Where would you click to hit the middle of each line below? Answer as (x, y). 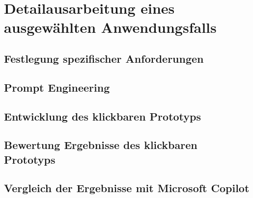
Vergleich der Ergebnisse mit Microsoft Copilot (127, 188)
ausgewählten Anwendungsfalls (110, 27)
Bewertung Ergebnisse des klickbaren (101, 145)
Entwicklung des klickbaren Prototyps (103, 116)
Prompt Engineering (57, 87)
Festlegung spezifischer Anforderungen (104, 58)
